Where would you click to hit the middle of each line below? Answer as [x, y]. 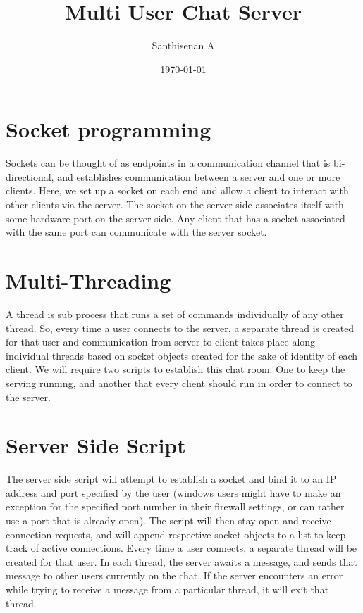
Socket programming [109, 129]
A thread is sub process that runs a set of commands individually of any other [175, 314]
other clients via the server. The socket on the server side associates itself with [175, 204]
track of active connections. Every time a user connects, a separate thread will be [181, 548]
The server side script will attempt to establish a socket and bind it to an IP [171, 479]
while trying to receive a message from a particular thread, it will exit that [167, 589]
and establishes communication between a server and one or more [199, 176]
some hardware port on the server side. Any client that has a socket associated [176, 218]
